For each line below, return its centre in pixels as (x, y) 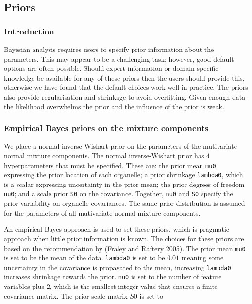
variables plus (24, 286)
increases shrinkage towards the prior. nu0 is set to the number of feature (113, 277)
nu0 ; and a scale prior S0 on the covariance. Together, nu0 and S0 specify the (118, 194)
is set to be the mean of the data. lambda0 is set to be (84, 258)
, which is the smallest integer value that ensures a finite (134, 286)
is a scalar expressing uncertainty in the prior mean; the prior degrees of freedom (124, 184)
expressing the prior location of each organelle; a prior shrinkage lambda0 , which (124, 175)
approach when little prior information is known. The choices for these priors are (124, 238)
